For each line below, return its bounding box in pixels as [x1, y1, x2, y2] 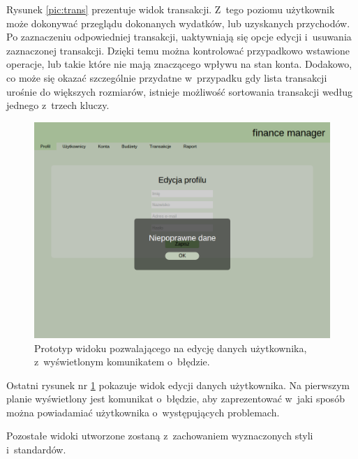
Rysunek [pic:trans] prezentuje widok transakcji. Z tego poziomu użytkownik [6, 2, 335, 16]
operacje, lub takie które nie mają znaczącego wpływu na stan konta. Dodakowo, [6, 57, 352, 71]
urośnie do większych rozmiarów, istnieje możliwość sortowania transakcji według [6, 84, 353, 99]
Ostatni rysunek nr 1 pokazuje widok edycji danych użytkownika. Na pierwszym [6, 377, 350, 392]
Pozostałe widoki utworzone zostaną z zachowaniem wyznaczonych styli [6, 428, 313, 443]
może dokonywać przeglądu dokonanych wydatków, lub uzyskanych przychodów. [6, 15, 350, 30]
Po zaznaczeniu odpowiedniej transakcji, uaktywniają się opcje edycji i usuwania [6, 29, 352, 44]
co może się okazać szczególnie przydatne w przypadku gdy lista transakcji [6, 70, 327, 85]
